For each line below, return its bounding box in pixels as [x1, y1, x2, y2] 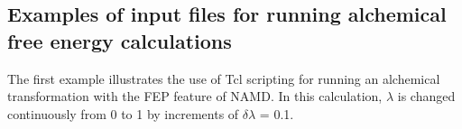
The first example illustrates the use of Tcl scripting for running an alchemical [7, 69, 440, 88]
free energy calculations [7, 26, 232, 54]
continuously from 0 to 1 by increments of [7, 104, 239, 123]
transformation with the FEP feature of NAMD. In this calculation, [7, 87, 383, 106]
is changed [397, 87, 456, 106]
